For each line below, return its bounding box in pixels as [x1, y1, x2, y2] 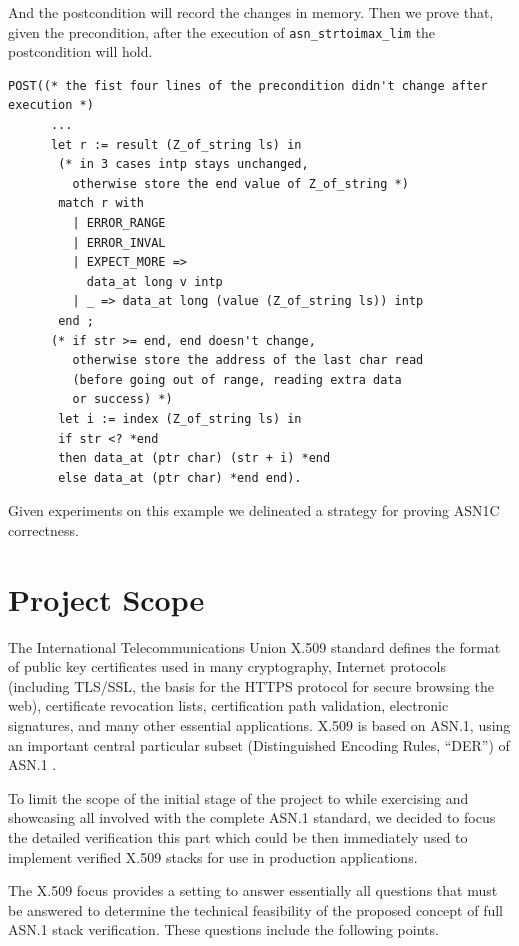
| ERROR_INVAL [72, 235, 166, 250]
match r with [58, 196, 145, 211]
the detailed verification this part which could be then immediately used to [8, 826, 468, 847]
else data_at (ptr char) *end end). [58, 470, 302, 485]
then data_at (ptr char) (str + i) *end [58, 451, 331, 466]
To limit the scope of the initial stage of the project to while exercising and [8, 787, 469, 808]
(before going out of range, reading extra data [72, 372, 402, 387]
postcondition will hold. [8, 41, 153, 62]
